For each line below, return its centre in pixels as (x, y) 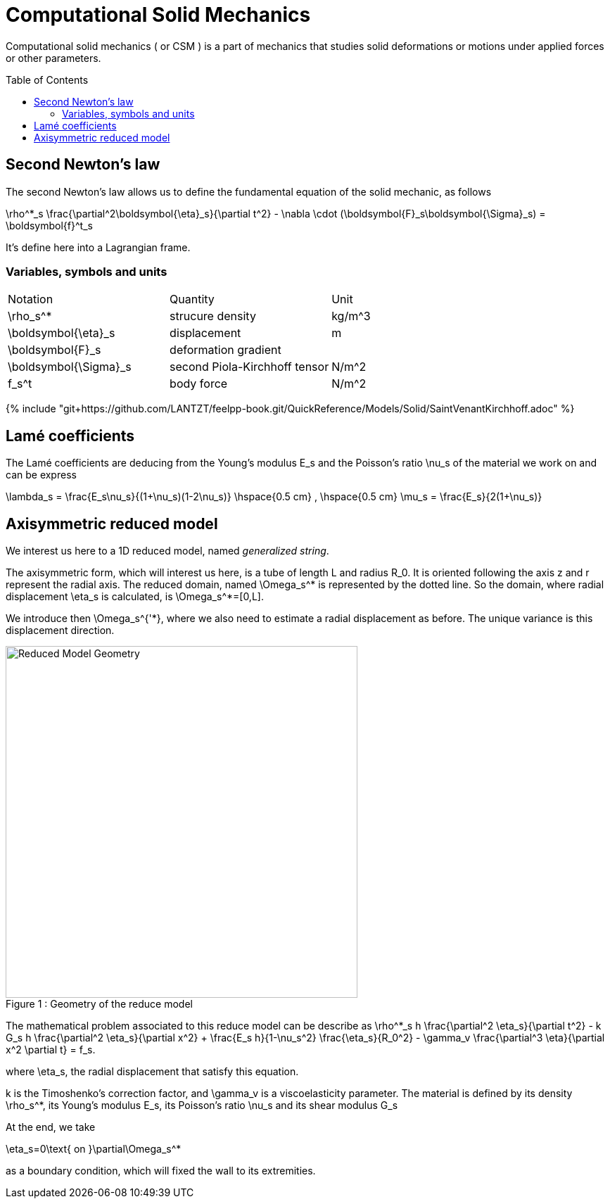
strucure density (213, 316)
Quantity (192, 299)
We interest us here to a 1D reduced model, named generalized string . (167, 551)
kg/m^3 (351, 316)
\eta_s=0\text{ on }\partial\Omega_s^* (94, 1149)
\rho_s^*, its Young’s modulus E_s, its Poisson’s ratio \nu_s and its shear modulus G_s (202, 1105)
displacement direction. (60, 630)
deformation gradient (225, 350)
